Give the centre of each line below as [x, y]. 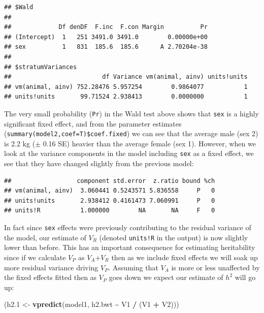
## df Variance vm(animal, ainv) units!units [126, 77]
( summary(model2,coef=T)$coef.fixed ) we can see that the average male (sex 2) [131, 133]
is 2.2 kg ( [20, 143]
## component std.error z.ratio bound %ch [110, 181]
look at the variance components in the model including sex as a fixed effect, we [129, 153]
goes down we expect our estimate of [166, 277]
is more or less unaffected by [216, 267]
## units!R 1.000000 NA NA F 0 [110, 211]
